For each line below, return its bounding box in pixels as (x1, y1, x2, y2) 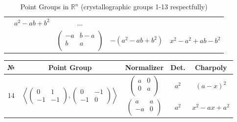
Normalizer (125, 62, 164, 72)
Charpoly (194, 62, 227, 72)
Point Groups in (20, 1, 69, 11)
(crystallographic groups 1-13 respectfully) (81, 1, 208, 11)
